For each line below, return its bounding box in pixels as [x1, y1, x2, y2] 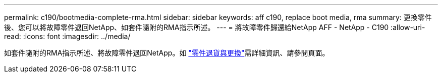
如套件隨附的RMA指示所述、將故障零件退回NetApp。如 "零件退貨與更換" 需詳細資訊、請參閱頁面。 [4, 48, 329, 57]
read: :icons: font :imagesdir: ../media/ [4, 32, 131, 40]
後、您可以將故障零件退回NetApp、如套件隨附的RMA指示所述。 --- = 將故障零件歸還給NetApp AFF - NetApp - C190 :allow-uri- [4, 23, 425, 31]
